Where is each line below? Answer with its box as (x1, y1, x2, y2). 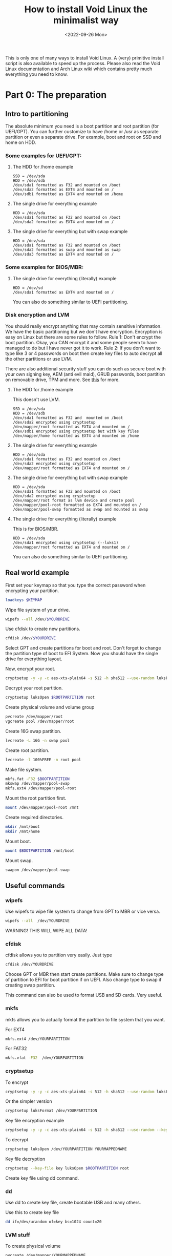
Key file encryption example (5, 1118, 64, 1124)
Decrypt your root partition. (5, 685, 63, 691)
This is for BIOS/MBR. (12, 526, 59, 532)
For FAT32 (5, 1045, 27, 1052)
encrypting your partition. (5, 588, 59, 594)
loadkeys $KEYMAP (5, 597, 42, 602)
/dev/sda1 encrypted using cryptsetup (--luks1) (12, 540, 119, 545)
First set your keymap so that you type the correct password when (5, 582, 146, 588)
